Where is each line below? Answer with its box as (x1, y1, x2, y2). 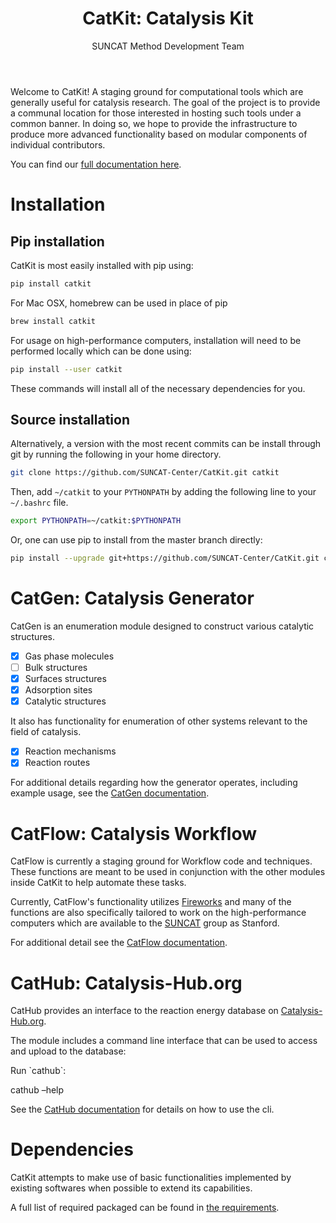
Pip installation (10, 233, 105, 250)
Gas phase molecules (24, 650, 115, 662)
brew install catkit (10, 316, 97, 326)
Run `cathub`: (10, 1065, 67, 1077)
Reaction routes (24, 757, 91, 769)
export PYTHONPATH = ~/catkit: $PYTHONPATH (10, 516, 182, 526)
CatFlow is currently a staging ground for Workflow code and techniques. (10, 855, 313, 867)
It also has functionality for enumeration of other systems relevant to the (10, 715, 308, 727)
